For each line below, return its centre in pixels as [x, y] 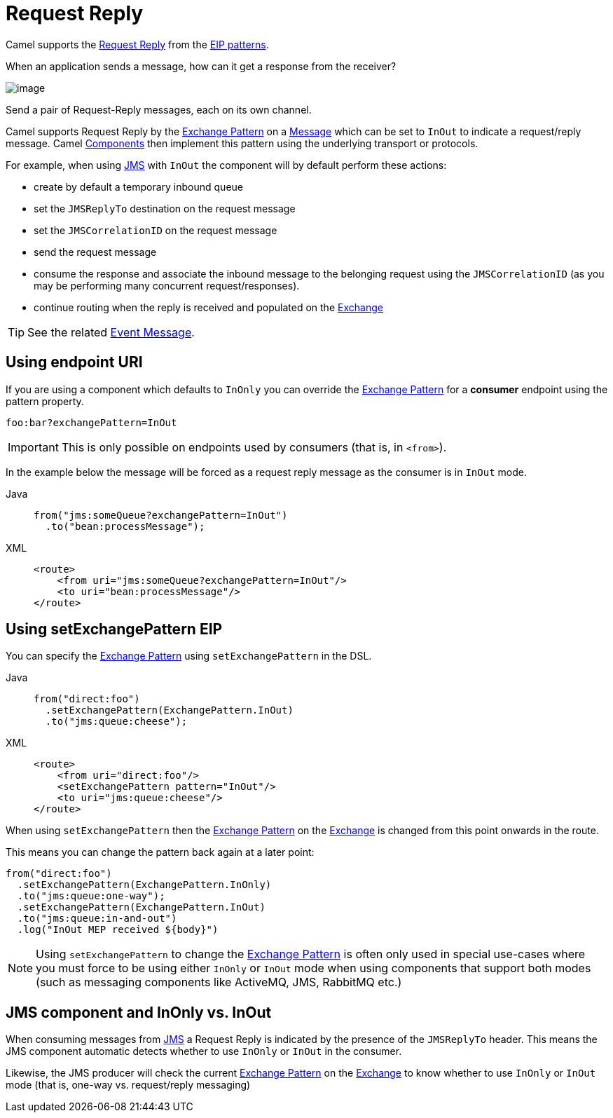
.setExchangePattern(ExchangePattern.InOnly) [144, 885]
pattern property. [45, 401]
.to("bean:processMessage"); [125, 526]
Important [33, 447]
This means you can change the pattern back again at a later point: [160, 852]
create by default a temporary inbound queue [138, 186]
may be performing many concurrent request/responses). [167, 285]
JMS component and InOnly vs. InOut [139, 1012]
